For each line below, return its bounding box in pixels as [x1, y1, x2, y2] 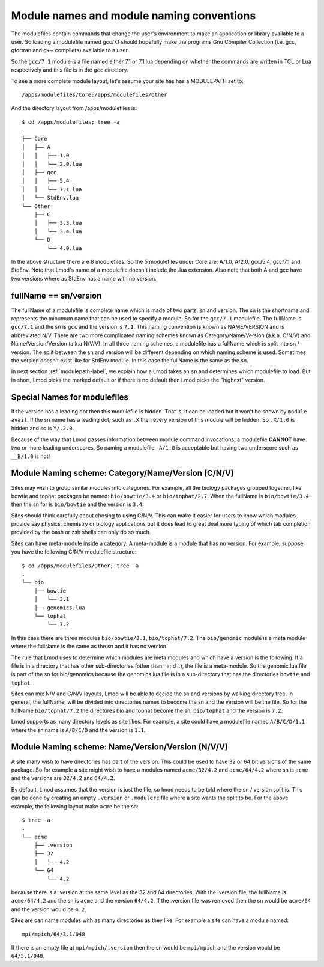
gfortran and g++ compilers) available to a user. [11, 47, 129, 54]
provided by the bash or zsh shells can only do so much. [11, 529, 151, 536]
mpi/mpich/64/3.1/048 [22, 930, 85, 938]
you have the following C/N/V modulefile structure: [11, 548, 137, 555]
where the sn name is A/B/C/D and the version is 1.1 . [11, 726, 146, 733]
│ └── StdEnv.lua [22, 194, 79, 201]
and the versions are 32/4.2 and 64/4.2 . [11, 775, 115, 782]
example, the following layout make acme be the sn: [11, 802, 139, 810]
